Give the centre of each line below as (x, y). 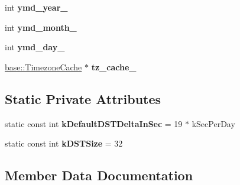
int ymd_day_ (35, 47)
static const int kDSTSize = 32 (64, 143)
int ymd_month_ (41, 27)
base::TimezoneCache (43, 66)
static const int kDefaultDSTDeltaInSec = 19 (94, 123)
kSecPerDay (213, 123)
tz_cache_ (114, 66)
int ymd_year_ (36, 7)
